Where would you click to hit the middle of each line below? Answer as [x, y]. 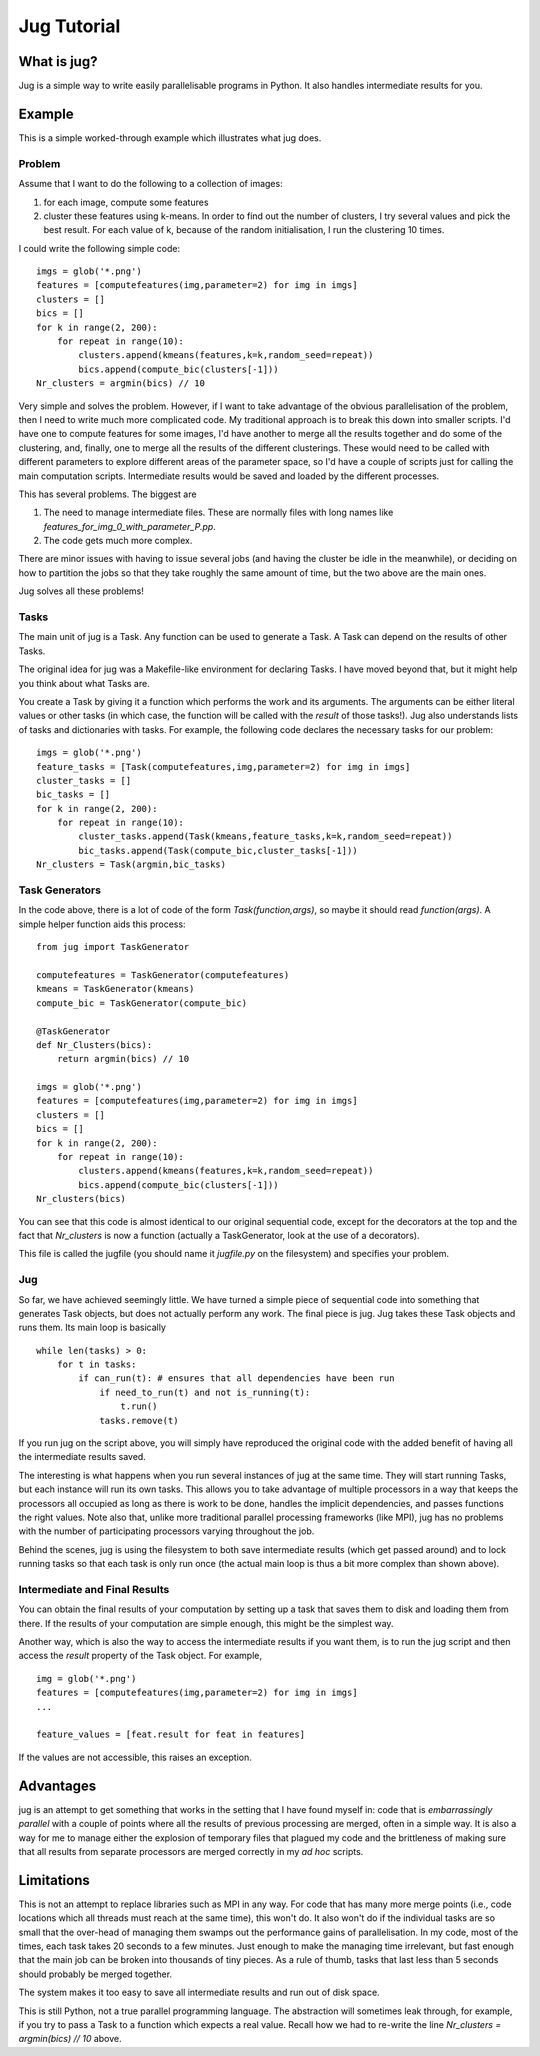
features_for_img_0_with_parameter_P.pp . [130, 526]
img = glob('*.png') [86, 1678]
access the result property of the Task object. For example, [140, 1656]
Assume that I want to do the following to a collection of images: [151, 184]
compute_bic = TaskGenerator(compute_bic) [142, 1003]
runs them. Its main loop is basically [92, 1327]
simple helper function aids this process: [102, 924]
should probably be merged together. [95, 1974]
